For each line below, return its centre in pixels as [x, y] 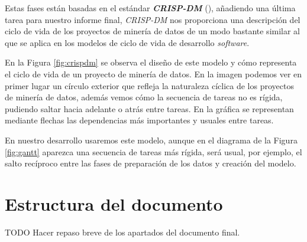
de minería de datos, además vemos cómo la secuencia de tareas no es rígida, [144, 97]
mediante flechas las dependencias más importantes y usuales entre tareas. [139, 120]
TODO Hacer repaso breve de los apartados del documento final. [122, 232]
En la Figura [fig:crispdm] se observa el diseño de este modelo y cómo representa [151, 62]
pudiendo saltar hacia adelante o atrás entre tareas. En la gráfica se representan [149, 108]
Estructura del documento [114, 203]
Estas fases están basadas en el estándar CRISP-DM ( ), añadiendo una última [150, 8]
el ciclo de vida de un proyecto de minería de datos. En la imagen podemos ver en [153, 73]
